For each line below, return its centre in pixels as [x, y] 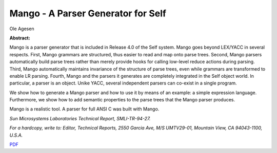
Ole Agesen [22, 29]
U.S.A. [16, 135]
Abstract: [20, 38]
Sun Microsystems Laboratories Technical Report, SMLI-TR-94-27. [80, 118]
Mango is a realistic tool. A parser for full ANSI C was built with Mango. [84, 109]
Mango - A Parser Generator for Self [88, 13]
